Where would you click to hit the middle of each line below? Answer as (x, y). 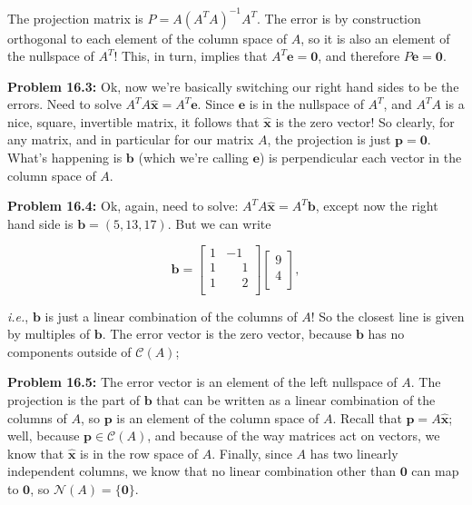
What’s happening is (65, 158)
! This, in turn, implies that (191, 56)
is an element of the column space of (218, 417)
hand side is (40, 223)
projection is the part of (74, 399)
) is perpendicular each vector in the (360, 158)
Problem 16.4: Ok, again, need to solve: (123, 206)
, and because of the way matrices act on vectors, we (294, 436)
